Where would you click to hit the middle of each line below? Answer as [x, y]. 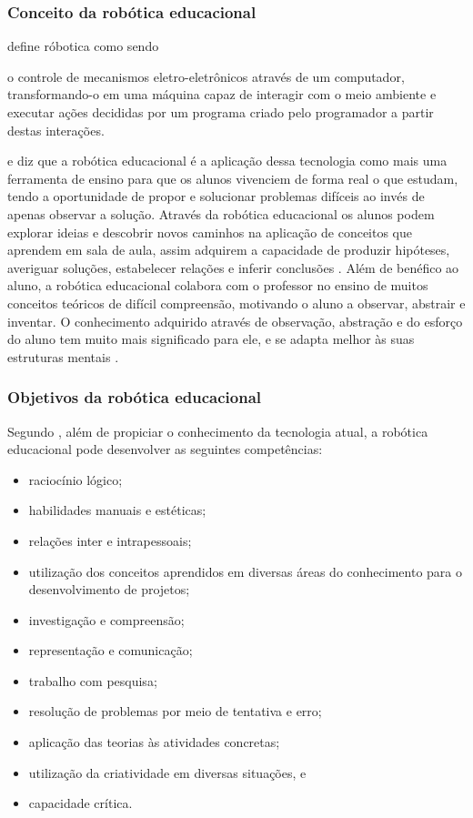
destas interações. [56, 130]
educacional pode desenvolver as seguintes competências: [165, 449]
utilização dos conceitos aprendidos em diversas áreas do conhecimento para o [245, 571]
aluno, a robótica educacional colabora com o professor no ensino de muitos [218, 285]
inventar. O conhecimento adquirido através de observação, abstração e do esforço [235, 321]
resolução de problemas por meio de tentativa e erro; [175, 711]
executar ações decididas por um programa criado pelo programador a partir [221, 112]
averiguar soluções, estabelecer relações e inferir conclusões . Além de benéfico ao [233, 267]
